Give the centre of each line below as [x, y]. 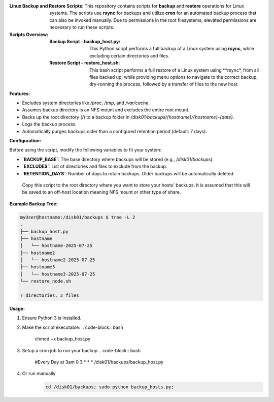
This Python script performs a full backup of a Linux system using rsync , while [172, 49]
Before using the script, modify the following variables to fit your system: [85, 150]
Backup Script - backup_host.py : [85, 41]
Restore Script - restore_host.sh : [85, 63]
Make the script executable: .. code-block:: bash [73, 327]
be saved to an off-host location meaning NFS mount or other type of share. [101, 192]
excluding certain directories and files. [129, 55]
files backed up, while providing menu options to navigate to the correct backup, [174, 77]
